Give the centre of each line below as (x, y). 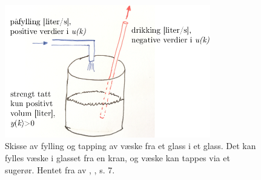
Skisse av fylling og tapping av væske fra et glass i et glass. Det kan (130, 146)
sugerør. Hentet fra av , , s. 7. (60, 169)
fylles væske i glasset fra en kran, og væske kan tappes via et (117, 157)
